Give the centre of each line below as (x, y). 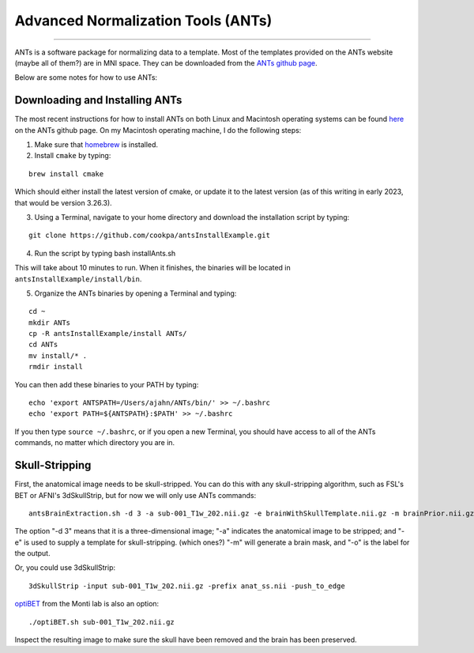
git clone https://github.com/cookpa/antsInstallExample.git (149, 236)
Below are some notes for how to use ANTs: (86, 77)
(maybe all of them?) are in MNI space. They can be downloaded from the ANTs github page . (166, 62)
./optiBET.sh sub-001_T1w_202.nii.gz (102, 622)
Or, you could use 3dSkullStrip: (65, 568)
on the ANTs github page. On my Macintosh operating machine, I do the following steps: (158, 130)
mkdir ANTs (50, 323)
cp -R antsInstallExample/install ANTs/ (108, 334)
